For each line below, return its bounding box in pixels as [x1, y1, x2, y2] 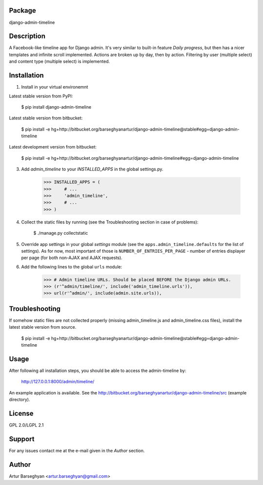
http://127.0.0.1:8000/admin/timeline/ [21, 379, 94, 385]
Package [9, 6, 37, 15]
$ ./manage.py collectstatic [33, 230, 88, 236]
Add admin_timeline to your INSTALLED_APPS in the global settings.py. [21, 166, 164, 172]
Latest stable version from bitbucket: [9, 115, 83, 121]
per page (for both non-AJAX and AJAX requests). [21, 255, 123, 261]
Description [9, 32, 46, 40]
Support [9, 435, 35, 443]
